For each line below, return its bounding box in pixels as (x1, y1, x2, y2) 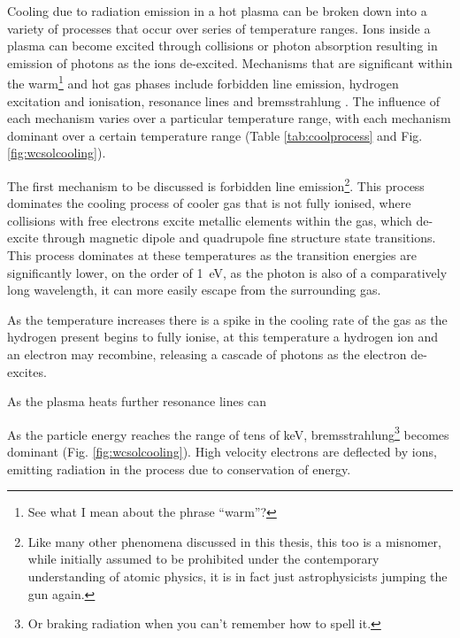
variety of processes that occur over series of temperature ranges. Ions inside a (7, 19, 431, 37)
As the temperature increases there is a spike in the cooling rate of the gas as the (7, 310, 448, 328)
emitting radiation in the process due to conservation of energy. (7, 459, 351, 478)
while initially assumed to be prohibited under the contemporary (27, 550, 379, 568)
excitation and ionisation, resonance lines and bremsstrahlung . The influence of (7, 91, 440, 110)
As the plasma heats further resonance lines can (7, 392, 266, 411)
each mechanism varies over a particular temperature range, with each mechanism (7, 109, 451, 127)
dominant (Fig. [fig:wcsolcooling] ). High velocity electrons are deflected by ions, (7, 442, 437, 461)
